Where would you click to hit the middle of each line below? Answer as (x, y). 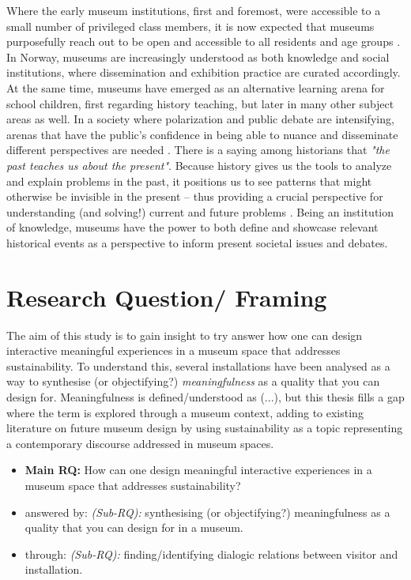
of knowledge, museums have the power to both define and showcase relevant (192, 227)
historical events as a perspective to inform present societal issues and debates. (197, 242)
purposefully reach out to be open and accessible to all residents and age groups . (204, 41)
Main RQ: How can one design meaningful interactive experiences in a (198, 470)
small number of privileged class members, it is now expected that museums (190, 26)
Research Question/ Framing (167, 297)
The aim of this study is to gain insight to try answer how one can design (185, 335)
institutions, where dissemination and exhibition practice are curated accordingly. (204, 72)
